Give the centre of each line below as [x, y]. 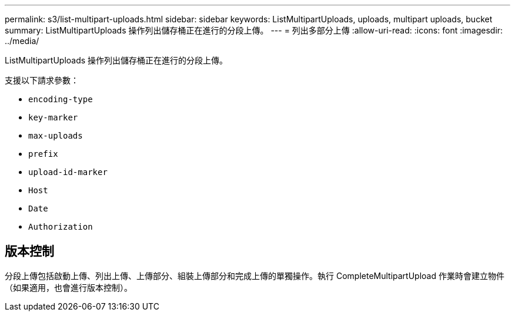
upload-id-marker [68, 172]
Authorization [61, 227]
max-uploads [56, 136]
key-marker [53, 117]
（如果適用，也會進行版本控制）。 [68, 287]
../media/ [22, 41]
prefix [43, 154]
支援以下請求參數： [42, 80]
